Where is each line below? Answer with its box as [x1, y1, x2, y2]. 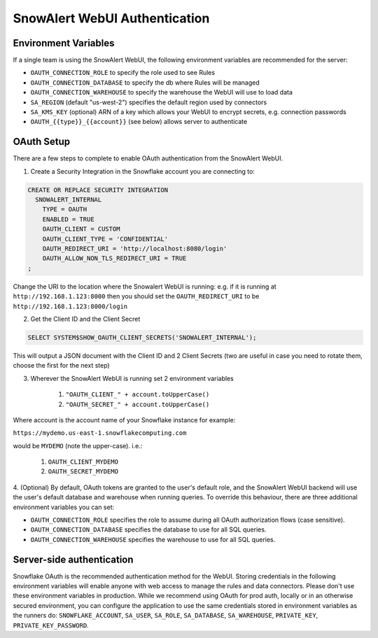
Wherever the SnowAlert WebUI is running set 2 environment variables [30, 374, 234, 382]
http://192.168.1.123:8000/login [13, 302, 128, 310]
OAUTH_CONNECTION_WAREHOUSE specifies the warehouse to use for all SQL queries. [30, 535, 276, 543]
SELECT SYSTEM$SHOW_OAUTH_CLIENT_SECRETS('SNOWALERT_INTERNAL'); [27, 333, 257, 341]
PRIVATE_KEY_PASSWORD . [13, 620, 89, 630]
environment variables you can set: [13, 503, 115, 511]
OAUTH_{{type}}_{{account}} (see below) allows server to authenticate [30, 118, 248, 126]
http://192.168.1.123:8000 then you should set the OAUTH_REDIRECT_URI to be [13, 292, 260, 300]
